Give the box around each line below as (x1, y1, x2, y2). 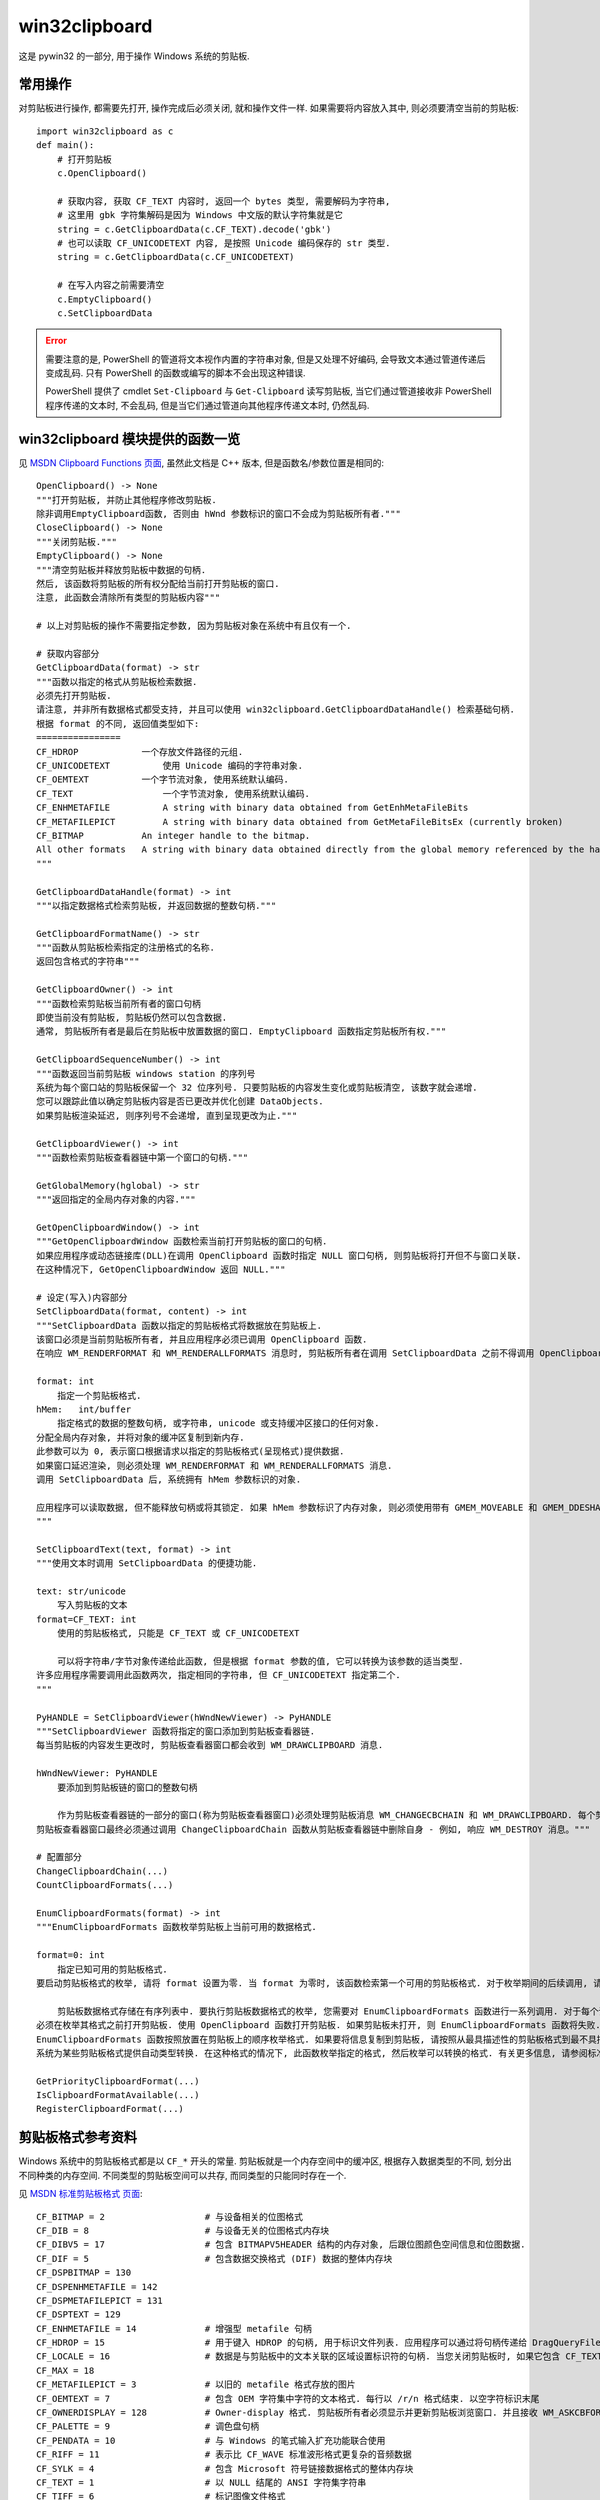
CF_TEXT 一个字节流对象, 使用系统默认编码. (36, 788, 310, 799)
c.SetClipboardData (56, 307, 153, 319)
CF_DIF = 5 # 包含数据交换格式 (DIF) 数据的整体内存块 (36, 2253, 393, 2264)
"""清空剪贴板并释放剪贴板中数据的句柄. (36, 564, 207, 575)
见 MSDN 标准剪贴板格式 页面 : (18, 2188, 144, 2200)
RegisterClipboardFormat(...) (36, 2103, 185, 2115)
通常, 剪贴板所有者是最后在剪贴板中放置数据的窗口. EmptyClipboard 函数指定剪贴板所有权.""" (36, 1026, 447, 1037)
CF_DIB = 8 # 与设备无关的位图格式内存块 (36, 2225, 330, 2236)
